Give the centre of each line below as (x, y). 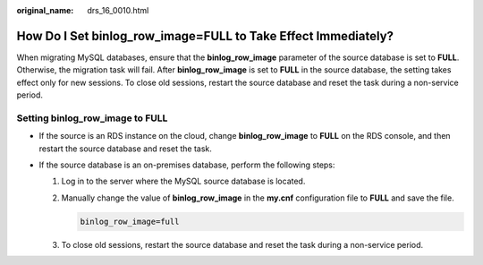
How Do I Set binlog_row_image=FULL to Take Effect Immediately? (205, 36)
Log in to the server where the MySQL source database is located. (183, 181)
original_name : (45, 10)
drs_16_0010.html (118, 10)
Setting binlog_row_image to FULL (92, 118)
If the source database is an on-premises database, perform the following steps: (187, 165)
